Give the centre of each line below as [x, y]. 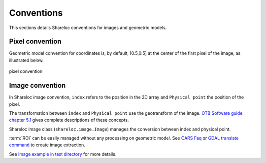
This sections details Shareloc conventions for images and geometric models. [88, 28]
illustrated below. [26, 60]
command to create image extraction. [47, 145]
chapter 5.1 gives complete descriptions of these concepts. [69, 120]
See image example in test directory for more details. [63, 154]
